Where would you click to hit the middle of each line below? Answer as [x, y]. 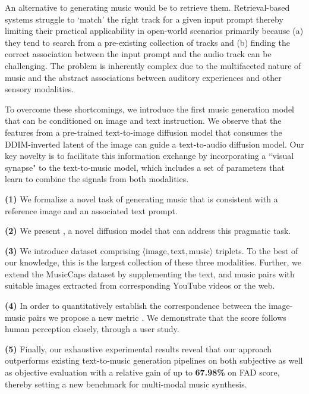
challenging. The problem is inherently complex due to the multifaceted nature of [153, 65]
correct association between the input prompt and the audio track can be [138, 54]
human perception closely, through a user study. [92, 329]
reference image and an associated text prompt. [91, 210]
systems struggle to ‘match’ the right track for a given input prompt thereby [144, 19]
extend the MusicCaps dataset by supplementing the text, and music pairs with [150, 273]
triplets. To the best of [257, 250]
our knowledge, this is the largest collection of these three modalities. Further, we [153, 262]
